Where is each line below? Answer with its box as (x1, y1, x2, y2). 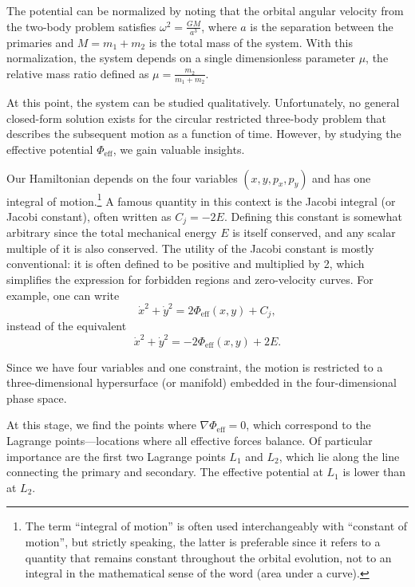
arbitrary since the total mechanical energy (6, 224, 217, 241)
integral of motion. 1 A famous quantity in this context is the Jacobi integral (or (6, 190, 396, 209)
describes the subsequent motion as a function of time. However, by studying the (6, 125, 401, 142)
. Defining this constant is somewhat (223, 207, 402, 224)
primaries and (6, 33, 74, 50)
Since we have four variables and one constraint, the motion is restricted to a (6, 358, 383, 375)
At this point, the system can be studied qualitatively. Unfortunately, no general (6, 94, 400, 111)
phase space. (6, 389, 67, 406)
